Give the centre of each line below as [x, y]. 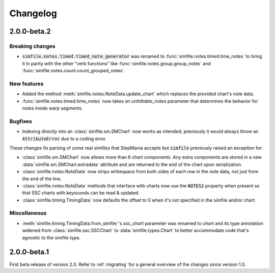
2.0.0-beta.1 [29, 252]
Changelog [33, 13]
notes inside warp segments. [52, 108]
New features [26, 84]
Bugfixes [21, 121]
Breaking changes [32, 46]
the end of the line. [42, 179]
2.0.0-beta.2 [30, 31]
